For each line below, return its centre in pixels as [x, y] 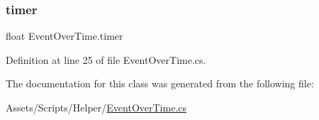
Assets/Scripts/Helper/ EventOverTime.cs [96, 107]
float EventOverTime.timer [65, 36]
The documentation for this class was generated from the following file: [160, 83]
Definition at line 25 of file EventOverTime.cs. [106, 59]
